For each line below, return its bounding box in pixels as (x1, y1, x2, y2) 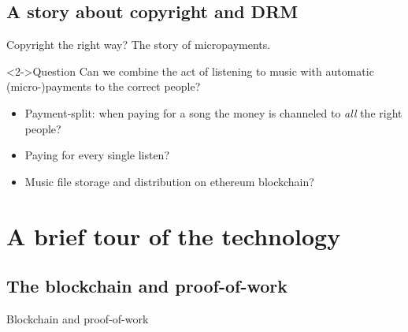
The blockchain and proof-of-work (6, 274, 287, 298)
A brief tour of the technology (6, 219, 341, 252)
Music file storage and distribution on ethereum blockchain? (24, 173, 314, 189)
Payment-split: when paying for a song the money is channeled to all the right (24, 104, 402, 121)
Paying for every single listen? (24, 147, 170, 163)
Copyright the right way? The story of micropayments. (6, 36, 271, 53)
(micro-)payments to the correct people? (6, 78, 201, 95)
